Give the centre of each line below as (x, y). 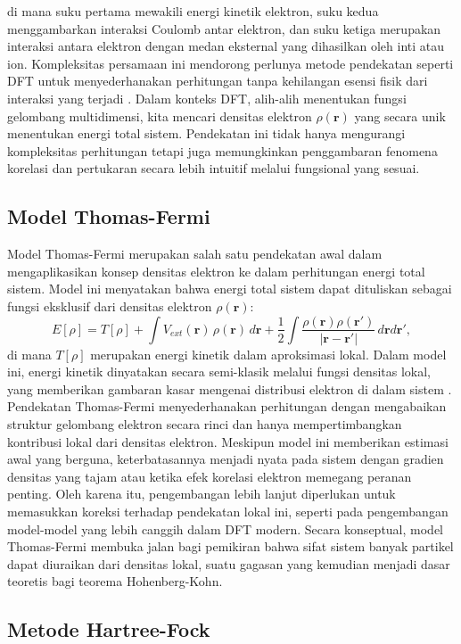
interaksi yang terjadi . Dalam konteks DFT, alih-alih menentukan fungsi (207, 98)
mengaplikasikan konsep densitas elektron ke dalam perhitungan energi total (216, 271)
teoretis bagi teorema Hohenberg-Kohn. (115, 581)
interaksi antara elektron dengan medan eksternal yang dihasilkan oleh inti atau (226, 46)
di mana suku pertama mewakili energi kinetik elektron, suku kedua (193, 11)
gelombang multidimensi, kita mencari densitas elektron (160, 116)
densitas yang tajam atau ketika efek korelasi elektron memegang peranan (210, 476)
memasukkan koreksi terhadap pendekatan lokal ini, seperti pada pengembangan (228, 511)
